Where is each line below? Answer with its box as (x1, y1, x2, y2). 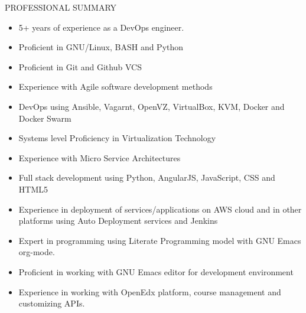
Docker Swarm (18, 112, 71, 124)
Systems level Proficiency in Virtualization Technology (18, 132, 216, 144)
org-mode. (18, 246, 55, 258)
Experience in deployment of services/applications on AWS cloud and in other (18, 203, 302, 215)
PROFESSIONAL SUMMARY (5, 1, 117, 13)
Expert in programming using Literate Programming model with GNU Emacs (18, 234, 301, 246)
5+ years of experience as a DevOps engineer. (18, 21, 184, 33)
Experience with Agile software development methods (18, 80, 213, 93)
